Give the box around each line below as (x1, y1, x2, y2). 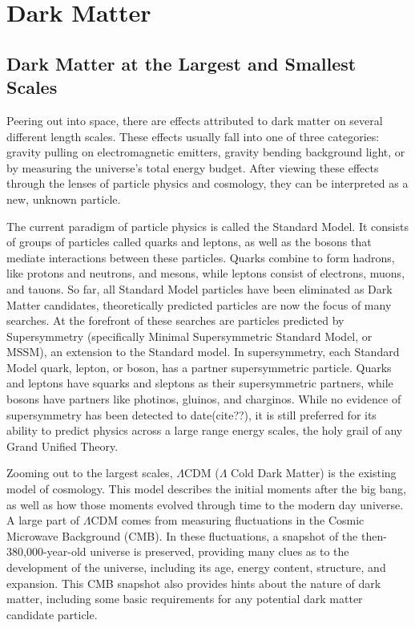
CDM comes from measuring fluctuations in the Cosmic (91, 512, 365, 529)
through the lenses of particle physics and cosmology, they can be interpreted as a (6, 175, 409, 192)
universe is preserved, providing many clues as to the (90, 543, 349, 560)
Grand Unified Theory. (6, 437, 119, 454)
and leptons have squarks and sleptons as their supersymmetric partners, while (6, 375, 393, 391)
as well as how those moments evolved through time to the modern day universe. (6, 496, 404, 513)
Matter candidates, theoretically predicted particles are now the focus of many (6, 296, 392, 313)
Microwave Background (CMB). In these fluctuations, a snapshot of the (6, 527, 358, 544)
